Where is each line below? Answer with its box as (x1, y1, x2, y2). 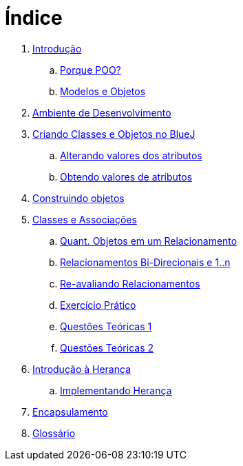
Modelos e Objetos (60, 85, 146, 97)
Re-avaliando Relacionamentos (60, 277, 200, 290)
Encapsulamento (32, 405, 108, 418)
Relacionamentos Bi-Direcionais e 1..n (60, 256, 231, 268)
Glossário (32, 427, 76, 439)
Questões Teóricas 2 (60, 341, 154, 354)
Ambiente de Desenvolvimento (32, 106, 171, 119)
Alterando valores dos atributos (60, 149, 202, 161)
